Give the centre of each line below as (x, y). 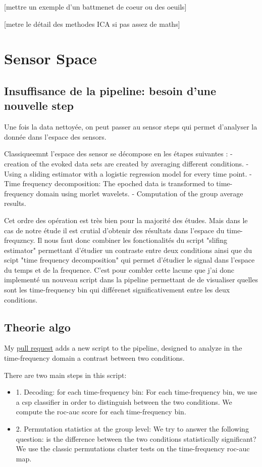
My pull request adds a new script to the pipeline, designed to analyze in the (123, 348)
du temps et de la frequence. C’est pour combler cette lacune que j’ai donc (119, 269)
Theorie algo (37, 327)
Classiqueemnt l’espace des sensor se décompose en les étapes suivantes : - (118, 154)
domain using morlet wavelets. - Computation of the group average (140, 193)
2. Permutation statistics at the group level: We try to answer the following (132, 429)
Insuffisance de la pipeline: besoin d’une (110, 90)
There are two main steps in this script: (65, 375)
